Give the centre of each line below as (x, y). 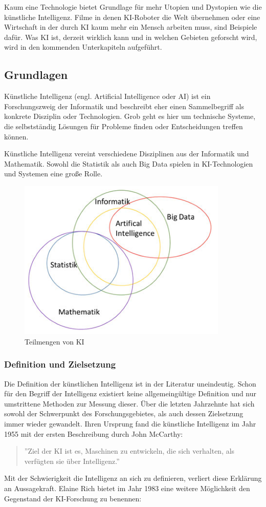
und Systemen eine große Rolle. (53, 174)
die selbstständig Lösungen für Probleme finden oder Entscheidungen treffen (124, 126)
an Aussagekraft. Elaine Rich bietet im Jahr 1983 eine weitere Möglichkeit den (127, 488)
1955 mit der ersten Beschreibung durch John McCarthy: (94, 433)
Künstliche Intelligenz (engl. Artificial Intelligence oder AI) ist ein (107, 96)
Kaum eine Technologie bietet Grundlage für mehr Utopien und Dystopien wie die (133, 7)
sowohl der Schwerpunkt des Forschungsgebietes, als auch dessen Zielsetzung (124, 413)
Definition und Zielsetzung (60, 364)
